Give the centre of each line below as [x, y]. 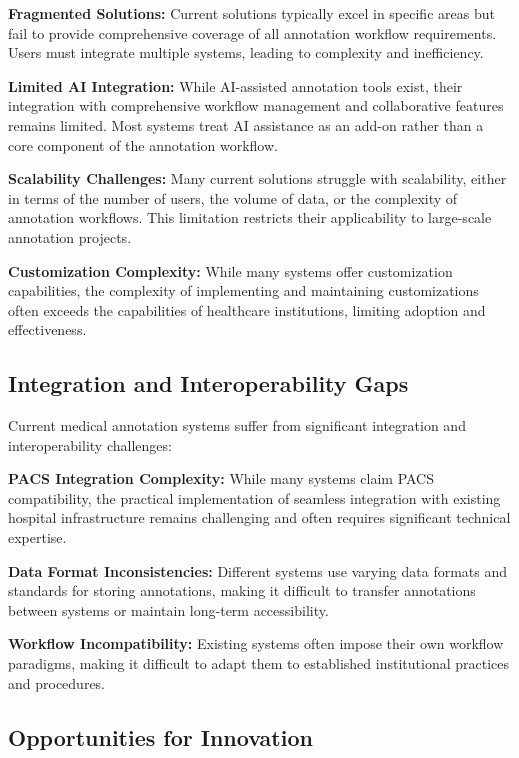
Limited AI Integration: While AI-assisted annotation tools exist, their [235, 85]
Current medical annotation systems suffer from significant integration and [237, 425]
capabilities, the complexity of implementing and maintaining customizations [243, 290]
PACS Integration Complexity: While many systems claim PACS [221, 478]
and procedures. [57, 682]
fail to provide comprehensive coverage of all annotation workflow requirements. [252, 32]
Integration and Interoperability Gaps [208, 383]
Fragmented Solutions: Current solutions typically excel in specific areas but [251, 13]
